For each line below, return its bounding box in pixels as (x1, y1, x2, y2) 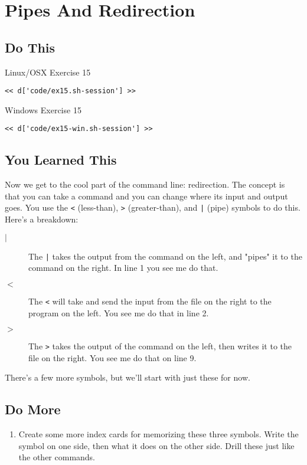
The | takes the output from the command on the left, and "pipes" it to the (28, 250, 302, 262)
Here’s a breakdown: (5, 213, 79, 225)
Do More (5, 400, 61, 418)
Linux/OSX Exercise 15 (5, 66, 91, 78)
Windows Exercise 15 (5, 103, 81, 116)
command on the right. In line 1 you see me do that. (28, 261, 218, 274)
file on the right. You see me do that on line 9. (28, 351, 197, 364)
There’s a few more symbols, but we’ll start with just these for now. (5, 371, 250, 384)
